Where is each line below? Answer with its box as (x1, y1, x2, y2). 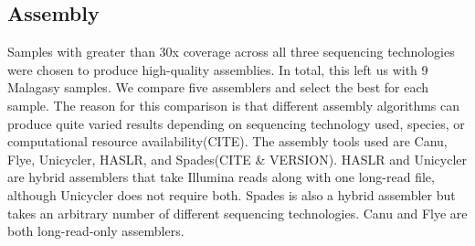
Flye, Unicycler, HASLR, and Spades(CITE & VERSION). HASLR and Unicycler (7, 149, 468, 168)
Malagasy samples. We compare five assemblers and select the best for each (7, 78, 429, 97)
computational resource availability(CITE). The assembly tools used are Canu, (7, 132, 448, 151)
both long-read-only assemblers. (7, 221, 185, 241)
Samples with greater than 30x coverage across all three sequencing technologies (7, 42, 455, 61)
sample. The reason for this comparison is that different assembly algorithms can (7, 95, 460, 114)
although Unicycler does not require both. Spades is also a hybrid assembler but (7, 185, 456, 204)
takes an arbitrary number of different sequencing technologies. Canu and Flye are (7, 203, 468, 222)
